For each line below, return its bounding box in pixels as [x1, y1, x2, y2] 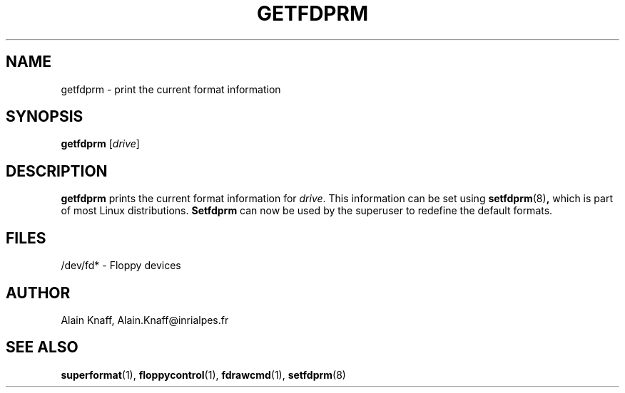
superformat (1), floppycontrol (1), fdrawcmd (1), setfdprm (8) [61, 368, 346, 381]
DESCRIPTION [6, 162, 108, 180]
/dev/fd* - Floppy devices [61, 259, 181, 272]
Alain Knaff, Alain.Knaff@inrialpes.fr [61, 313, 229, 326]
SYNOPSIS [6, 108, 83, 126]
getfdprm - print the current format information [61, 83, 281, 95]
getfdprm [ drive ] [61, 137, 140, 150]
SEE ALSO [6, 338, 78, 357]
